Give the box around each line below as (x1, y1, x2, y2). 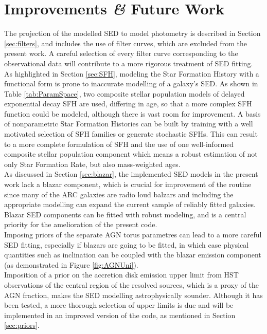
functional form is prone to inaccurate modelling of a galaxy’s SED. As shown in (4, 78, 258, 89)
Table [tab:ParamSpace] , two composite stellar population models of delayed (4, 88, 245, 99)
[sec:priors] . (4, 320, 40, 330)
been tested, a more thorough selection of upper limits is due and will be (4, 300, 234, 310)
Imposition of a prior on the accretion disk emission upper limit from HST (4, 269, 239, 280)
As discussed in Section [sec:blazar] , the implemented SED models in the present (4, 169, 258, 179)
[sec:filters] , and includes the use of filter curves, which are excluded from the (4, 38, 247, 48)
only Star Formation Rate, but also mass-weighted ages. (4, 158, 181, 169)
